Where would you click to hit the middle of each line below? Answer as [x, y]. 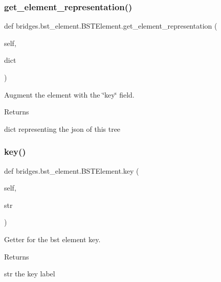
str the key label [30, 274]
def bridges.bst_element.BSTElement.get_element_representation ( [111, 26]
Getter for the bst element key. [52, 239]
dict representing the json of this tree [62, 128]
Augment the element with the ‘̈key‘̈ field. [69, 94]
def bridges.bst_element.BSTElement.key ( [72, 170]
